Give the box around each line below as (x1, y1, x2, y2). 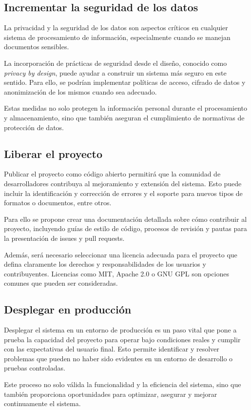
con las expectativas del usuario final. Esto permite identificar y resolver (4, 344, 219, 354)
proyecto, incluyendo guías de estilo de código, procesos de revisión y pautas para (4, 223, 247, 234)
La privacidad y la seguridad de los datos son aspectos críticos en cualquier (4, 22, 228, 33)
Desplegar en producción (4, 302, 132, 317)
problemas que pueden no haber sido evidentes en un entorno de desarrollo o (4, 353, 233, 363)
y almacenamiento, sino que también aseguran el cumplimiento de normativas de (4, 112, 245, 122)
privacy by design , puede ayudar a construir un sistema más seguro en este (4, 67, 227, 78)
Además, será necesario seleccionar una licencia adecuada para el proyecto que (4, 249, 237, 259)
